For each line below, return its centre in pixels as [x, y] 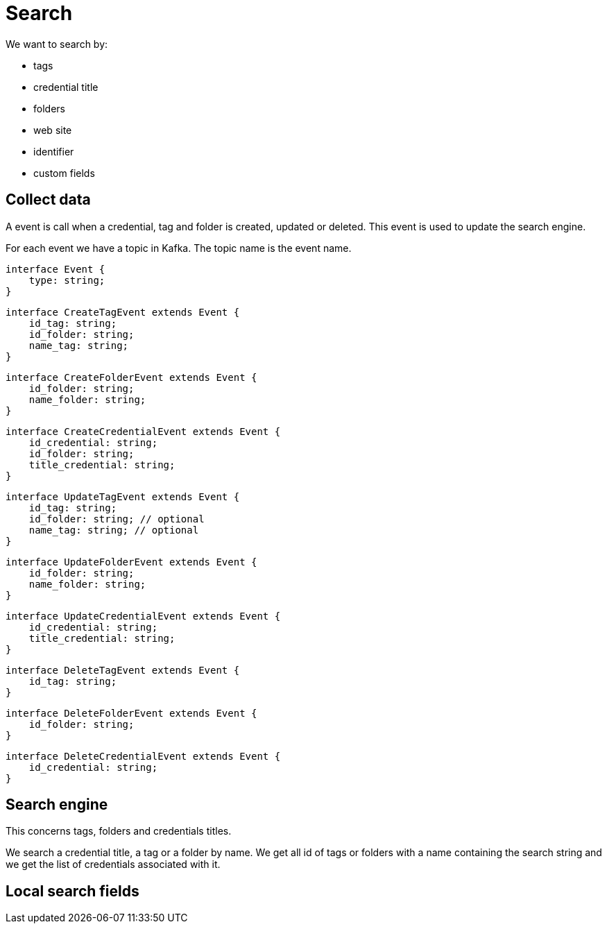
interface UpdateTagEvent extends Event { [123, 496]
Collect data [48, 200]
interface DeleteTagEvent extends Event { [123, 670]
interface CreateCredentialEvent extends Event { [143, 431]
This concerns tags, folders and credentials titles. [119, 831]
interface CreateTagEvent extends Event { [123, 312]
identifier [54, 151]
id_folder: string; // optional [117, 519]
